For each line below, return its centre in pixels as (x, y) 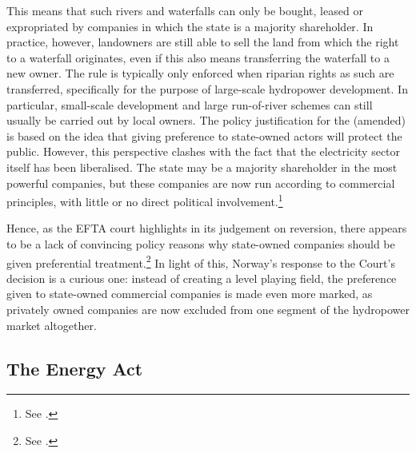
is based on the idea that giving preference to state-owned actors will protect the (204, 135)
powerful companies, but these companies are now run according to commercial (201, 183)
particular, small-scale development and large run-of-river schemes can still (190, 104)
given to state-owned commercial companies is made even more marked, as (190, 294)
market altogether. (52, 325)
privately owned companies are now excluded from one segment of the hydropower (208, 309)
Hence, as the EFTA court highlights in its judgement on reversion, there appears (207, 228)
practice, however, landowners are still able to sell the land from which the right (203, 42)
